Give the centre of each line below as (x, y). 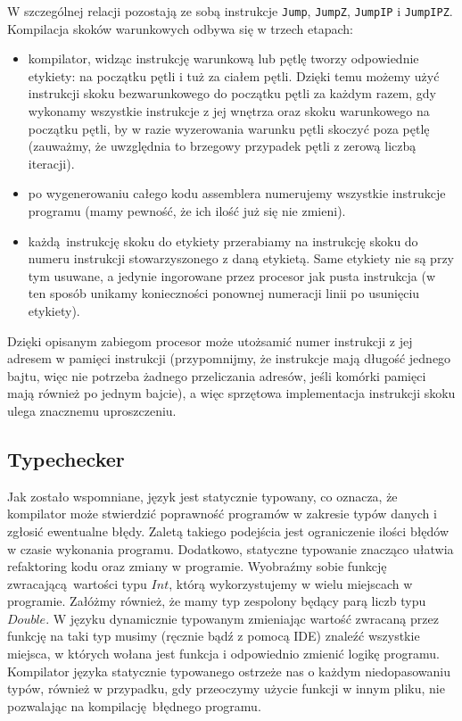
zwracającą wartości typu (77, 583)
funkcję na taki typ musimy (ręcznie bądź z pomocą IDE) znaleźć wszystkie (214, 636)
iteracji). (51, 163)
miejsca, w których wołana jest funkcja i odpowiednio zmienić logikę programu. (223, 654)
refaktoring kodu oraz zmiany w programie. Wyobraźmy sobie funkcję (197, 566)
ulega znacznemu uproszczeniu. (92, 410)
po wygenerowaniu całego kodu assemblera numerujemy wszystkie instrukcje (237, 193)
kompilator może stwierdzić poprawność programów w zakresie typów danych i (222, 514)
